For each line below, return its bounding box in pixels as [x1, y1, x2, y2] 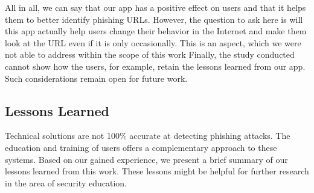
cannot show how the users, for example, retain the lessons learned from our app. [5, 60, 306, 72]
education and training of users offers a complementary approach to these [5, 141, 277, 153]
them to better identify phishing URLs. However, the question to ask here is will [5, 13, 303, 25]
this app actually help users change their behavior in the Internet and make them [5, 25, 307, 37]
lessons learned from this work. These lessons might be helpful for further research [5, 165, 309, 177]
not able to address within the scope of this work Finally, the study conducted [5, 48, 295, 61]
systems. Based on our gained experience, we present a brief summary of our [5, 153, 288, 165]
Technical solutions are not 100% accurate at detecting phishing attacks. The [5, 129, 290, 142]
